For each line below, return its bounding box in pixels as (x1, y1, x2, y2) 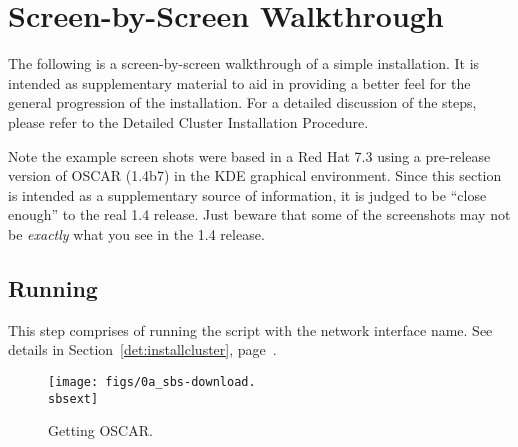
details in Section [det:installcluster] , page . (8, 339, 277, 360)
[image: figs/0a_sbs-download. (48, 374, 256, 389)
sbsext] (48, 391, 99, 406)
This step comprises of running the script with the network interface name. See (8, 319, 493, 340)
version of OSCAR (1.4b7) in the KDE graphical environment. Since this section (8, 165, 502, 186)
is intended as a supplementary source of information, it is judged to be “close (8, 184, 487, 205)
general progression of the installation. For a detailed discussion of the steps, (8, 92, 477, 113)
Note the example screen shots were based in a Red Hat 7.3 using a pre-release (8, 145, 491, 166)
